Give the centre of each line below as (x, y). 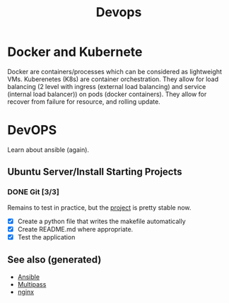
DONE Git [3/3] (34, 192)
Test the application (46, 237)
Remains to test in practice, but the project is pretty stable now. (99, 207)
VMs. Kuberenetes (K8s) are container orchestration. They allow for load (113, 79)
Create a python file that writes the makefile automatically (101, 221)
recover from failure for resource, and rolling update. (84, 101)
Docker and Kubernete (75, 52)
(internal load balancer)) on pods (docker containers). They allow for (107, 94)
